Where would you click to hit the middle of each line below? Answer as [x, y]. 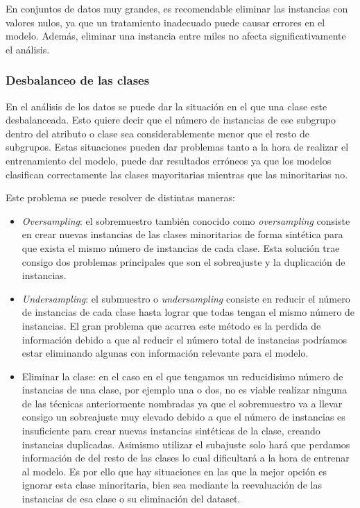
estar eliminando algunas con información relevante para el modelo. [165, 353]
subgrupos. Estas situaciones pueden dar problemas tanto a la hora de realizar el [177, 147]
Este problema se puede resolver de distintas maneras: [120, 197]
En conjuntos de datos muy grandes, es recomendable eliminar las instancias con [177, 8]
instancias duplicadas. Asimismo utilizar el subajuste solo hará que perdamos [186, 444]
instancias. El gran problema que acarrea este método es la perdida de [171, 325]
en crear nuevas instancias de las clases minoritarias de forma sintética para [182, 234]
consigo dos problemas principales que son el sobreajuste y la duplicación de [183, 261]
